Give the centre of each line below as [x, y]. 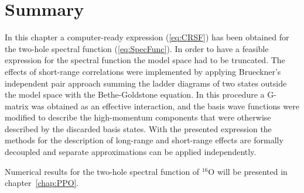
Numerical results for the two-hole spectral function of [102, 171]
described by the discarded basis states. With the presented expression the [138, 128]
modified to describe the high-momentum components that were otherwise [138, 117]
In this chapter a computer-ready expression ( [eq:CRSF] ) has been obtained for [147, 37]
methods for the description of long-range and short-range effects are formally [144, 140]
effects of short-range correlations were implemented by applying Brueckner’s [143, 71]
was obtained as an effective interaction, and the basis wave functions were [165, 106]
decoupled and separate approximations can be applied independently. [131, 152]
